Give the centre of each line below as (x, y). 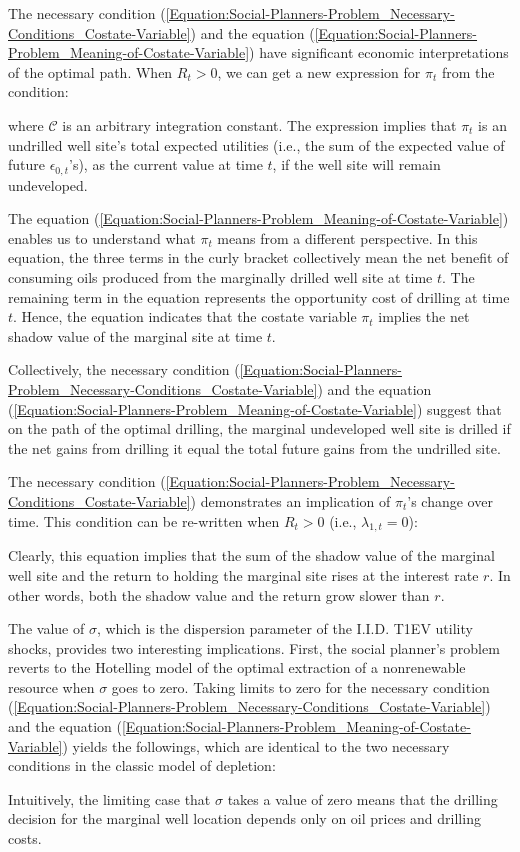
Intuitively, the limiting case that (109, 798)
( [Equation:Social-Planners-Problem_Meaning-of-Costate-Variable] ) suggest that (255, 408)
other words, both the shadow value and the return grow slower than (219, 594)
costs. (25, 838)
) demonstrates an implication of (290, 500)
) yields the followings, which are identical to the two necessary (256, 745)
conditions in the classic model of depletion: (142, 765)
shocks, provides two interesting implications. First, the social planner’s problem (254, 647)
